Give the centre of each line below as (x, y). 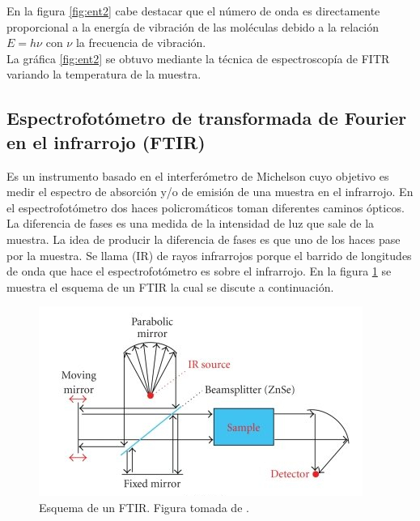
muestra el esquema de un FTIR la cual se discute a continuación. (170, 286)
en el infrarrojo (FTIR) (106, 141)
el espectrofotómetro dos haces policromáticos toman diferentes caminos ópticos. (206, 207)
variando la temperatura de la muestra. (104, 74)
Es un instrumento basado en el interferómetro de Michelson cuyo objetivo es (198, 175)
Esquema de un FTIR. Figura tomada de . (144, 507)
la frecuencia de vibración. (141, 43)
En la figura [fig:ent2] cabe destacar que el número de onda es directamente (193, 11)
